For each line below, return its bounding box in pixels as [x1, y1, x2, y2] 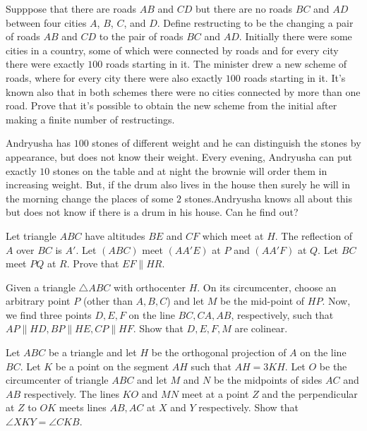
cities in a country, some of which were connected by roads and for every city [6, 42, 339, 57]
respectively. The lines [23, 386, 119, 401]
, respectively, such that [231, 307, 334, 322]
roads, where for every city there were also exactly [6, 70, 223, 85]
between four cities [6, 15, 87, 30]
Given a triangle [6, 279, 76, 294]
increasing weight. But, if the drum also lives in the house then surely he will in [6, 177, 350, 192]
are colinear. [234, 321, 288, 336]
